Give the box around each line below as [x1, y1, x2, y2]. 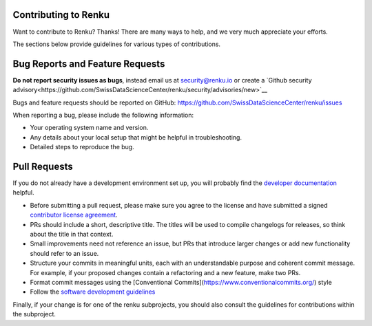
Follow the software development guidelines [30, 287, 156, 296]
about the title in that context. [30, 230, 114, 239]
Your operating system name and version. [30, 124, 149, 132]
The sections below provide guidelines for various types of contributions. [12, 40, 220, 48]
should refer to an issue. [30, 249, 99, 257]
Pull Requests [12, 160, 73, 172]
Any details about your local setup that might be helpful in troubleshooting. [30, 133, 242, 141]
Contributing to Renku [12, 9, 110, 21]
